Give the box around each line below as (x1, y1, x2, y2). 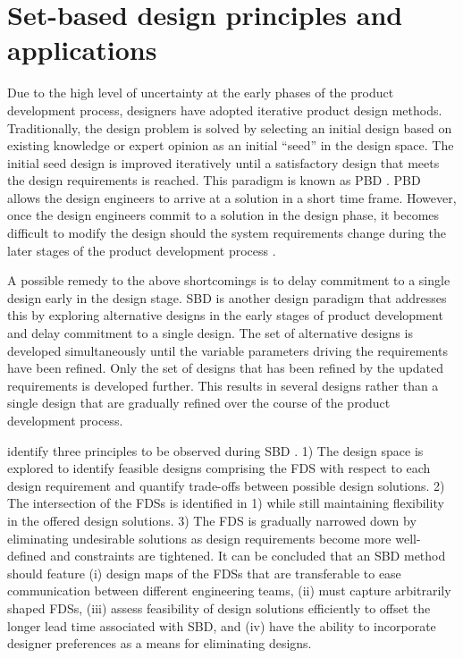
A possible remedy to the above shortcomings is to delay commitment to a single (7, 271, 450, 290)
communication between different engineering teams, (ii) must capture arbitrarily (7, 581, 451, 600)
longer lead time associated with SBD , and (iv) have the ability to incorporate (7, 616, 436, 635)
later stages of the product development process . (7, 240, 276, 259)
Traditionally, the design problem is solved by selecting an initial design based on (7, 118, 452, 137)
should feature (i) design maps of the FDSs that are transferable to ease (7, 563, 401, 582)
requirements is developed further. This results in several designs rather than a (7, 375, 439, 394)
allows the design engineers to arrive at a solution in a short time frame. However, (7, 188, 457, 207)
